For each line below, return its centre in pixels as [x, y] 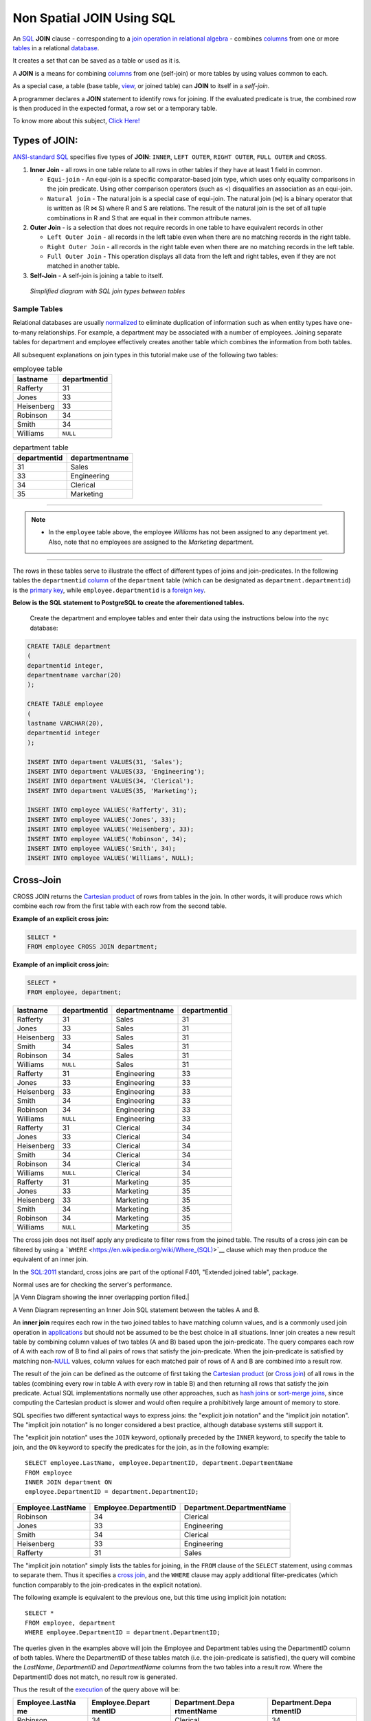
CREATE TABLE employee [65, 704]
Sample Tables [38, 309]
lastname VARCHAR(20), [65, 723]
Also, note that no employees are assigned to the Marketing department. [151, 542]
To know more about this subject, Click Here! [76, 121]
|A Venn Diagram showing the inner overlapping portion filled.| [101, 1297]
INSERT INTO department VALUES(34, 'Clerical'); [111, 781]
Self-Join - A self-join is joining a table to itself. [97, 275]
